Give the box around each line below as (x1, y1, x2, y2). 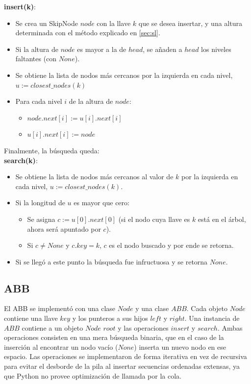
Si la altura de (15, 44, 58, 54)
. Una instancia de (184, 313, 240, 323)
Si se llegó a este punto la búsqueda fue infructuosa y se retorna (15, 256, 208, 266)
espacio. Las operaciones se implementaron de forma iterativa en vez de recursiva (4, 351, 247, 361)
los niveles (201, 44, 231, 54)
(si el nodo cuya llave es (118, 214, 190, 224)
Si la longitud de (15, 197, 65, 208)
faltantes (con (15, 53, 57, 64)
